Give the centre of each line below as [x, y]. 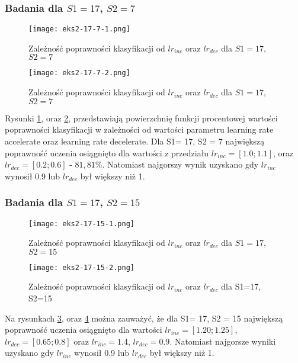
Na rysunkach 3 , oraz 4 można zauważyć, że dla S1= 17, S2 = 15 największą [144, 318]
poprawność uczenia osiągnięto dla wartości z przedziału [107, 152]
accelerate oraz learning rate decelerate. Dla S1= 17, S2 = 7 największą [135, 141]
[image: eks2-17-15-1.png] [81, 224]
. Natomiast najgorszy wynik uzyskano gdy [180, 164]
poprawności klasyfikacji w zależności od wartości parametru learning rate [139, 129]
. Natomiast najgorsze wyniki [223, 341]
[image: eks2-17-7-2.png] [79, 73]
